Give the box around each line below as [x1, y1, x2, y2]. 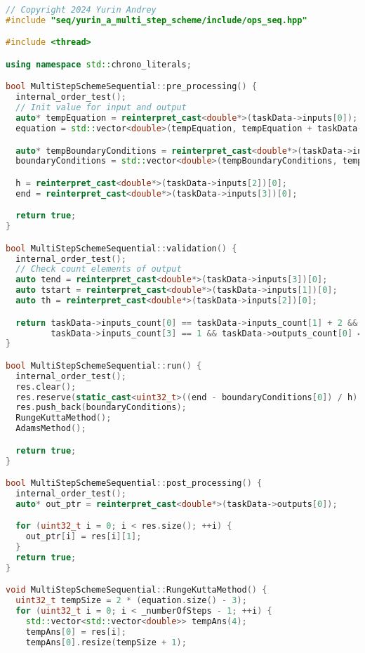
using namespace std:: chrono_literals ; [6, 59, 192, 70]
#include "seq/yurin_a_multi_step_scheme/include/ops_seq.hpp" [6, 15, 307, 25]
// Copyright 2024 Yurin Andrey [6, 5, 157, 15]
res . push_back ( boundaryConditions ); [15, 402, 187, 413]
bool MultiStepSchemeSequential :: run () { [6, 360, 202, 371]
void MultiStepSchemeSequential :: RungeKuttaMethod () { [6, 585, 267, 595]
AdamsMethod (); [15, 423, 86, 434]
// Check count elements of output [15, 264, 182, 275]
